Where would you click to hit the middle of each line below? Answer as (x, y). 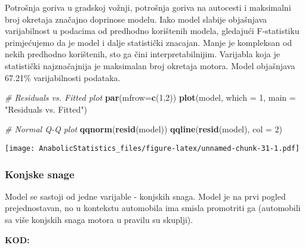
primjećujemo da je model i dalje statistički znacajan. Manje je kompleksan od (148, 42)
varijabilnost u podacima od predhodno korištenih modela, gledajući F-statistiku (152, 31)
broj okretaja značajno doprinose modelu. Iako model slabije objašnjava (136, 19)
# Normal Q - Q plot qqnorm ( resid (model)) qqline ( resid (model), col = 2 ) (144, 129)
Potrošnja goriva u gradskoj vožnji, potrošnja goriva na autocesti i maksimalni (148, 7)
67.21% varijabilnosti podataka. (63, 77)
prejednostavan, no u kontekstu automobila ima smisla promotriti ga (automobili (153, 208)
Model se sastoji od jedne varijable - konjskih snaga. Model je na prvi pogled (145, 196)
